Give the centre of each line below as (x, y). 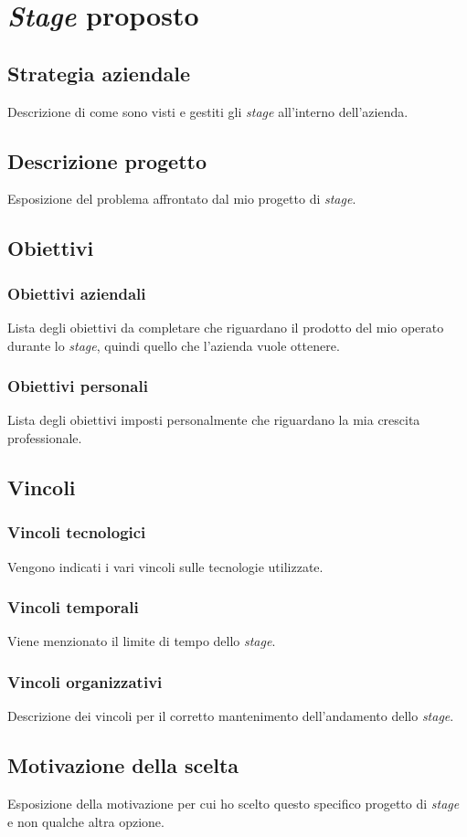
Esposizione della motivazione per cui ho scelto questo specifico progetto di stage (233, 803)
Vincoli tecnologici (77, 532)
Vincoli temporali (73, 607)
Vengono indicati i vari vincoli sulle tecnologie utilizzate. (165, 566)
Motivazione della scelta (123, 765)
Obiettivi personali (78, 386)
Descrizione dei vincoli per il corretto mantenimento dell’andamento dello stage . (231, 716)
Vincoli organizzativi (85, 681)
